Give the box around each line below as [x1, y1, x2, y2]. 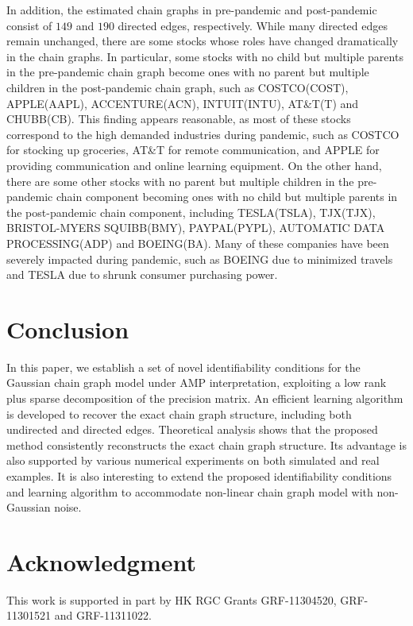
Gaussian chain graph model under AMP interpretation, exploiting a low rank [6, 374, 387, 391]
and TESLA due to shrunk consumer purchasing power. [6, 266, 278, 283]
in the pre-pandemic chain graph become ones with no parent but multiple [6, 64, 369, 80]
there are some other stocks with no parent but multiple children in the [6, 172, 354, 189]
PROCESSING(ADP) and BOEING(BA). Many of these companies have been [6, 234, 389, 251]
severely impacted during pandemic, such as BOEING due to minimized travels [6, 250, 393, 267]
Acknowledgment [6, 545, 196, 578]
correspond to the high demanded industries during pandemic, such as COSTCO [6, 126, 399, 142]
